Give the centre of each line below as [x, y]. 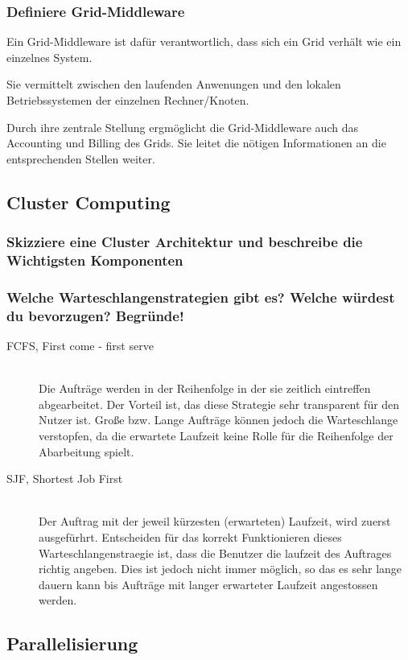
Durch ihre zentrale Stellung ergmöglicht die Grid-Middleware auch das [182, 127]
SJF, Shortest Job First [65, 479]
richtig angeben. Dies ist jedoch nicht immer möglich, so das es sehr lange [220, 569]
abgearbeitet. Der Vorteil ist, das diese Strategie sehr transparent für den [219, 404]
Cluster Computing [89, 202]
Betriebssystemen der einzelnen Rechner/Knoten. [128, 100]
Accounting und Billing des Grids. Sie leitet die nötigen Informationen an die [196, 143]
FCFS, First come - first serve [80, 346]
